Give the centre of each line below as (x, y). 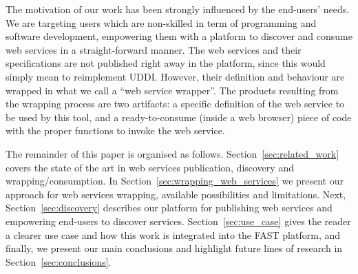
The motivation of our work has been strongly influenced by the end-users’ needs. (178, 9)
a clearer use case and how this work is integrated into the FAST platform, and (173, 234)
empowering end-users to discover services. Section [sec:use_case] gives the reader (178, 221)
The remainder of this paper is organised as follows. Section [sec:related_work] (172, 153)
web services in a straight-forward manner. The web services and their (154, 49)
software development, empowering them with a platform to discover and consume (179, 36)
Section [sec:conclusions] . (59, 261)
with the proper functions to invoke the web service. (115, 130)
